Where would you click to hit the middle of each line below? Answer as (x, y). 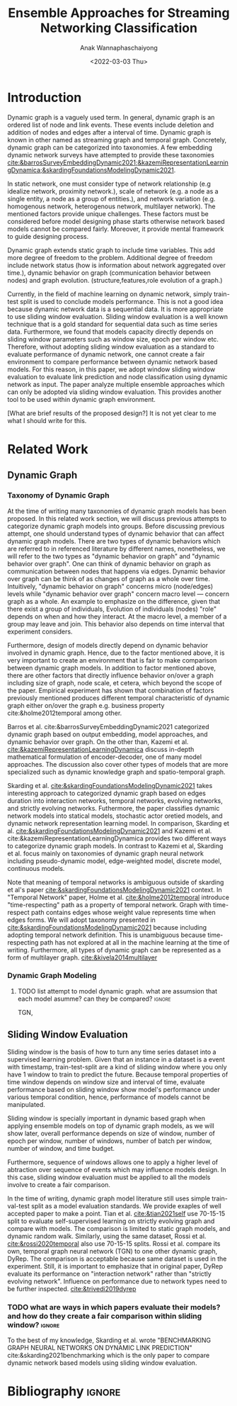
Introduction (45, 97)
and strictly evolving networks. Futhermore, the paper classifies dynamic (114, 808)
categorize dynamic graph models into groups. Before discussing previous (116, 526)
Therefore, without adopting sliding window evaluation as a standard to (111, 347)
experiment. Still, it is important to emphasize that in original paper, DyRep (115, 1266)
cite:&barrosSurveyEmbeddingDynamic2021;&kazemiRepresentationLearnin (118, 162)
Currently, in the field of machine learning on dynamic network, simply (110, 294)
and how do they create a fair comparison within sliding (105, 1316)
